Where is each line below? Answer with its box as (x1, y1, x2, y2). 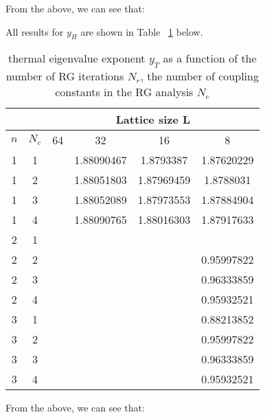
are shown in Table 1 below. (80, 24, 203, 38)
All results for (5, 24, 64, 38)
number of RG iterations (5, 67, 124, 84)
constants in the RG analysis (55, 83, 194, 100)
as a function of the (163, 50, 257, 67)
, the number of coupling (140, 67, 259, 84)
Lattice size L (115, 111, 191, 127)
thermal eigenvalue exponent (8, 50, 146, 67)
